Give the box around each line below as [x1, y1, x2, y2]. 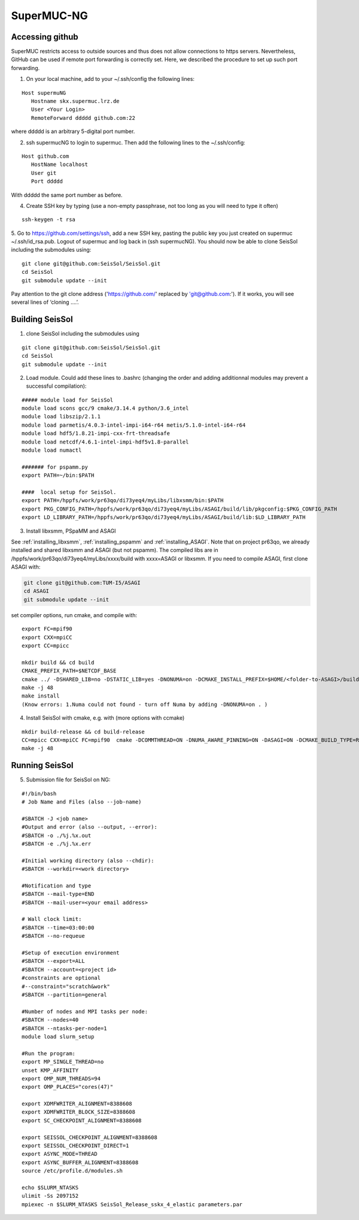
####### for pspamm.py [22, 463, 89, 470]
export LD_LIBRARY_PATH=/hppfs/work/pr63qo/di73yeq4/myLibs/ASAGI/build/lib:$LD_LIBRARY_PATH [22, 514, 306, 521]
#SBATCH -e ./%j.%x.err [22, 840, 92, 847]
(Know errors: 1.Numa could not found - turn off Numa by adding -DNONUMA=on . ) [22, 701, 268, 708]
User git [31, 170, 57, 176]
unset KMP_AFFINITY [22, 1067, 79, 1074]
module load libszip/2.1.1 [22, 413, 101, 420]
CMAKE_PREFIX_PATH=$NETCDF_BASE [22, 668, 117, 674]
